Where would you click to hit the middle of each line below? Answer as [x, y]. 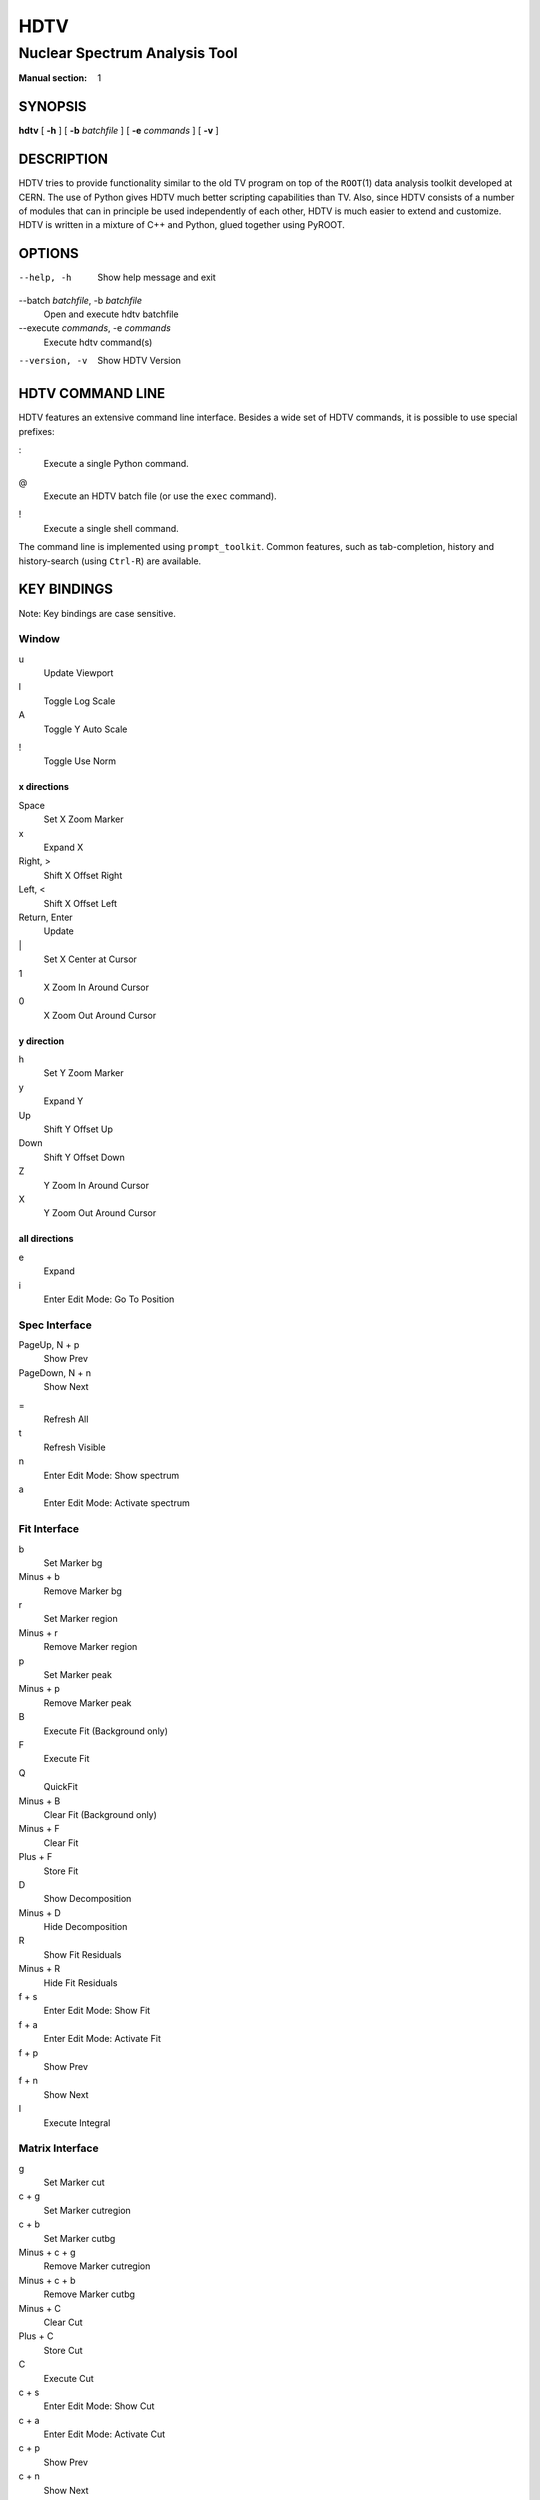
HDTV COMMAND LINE [92, 393]
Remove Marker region [90, 1647]
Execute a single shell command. [111, 528]
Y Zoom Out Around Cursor [100, 1213]
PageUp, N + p [49, 1345]
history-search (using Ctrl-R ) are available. [110, 561]
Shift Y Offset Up [78, 1129]
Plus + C [36, 2336]
